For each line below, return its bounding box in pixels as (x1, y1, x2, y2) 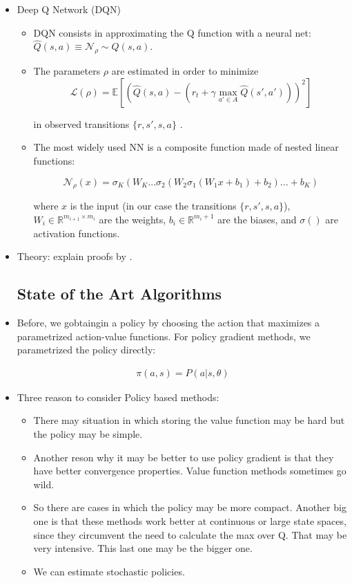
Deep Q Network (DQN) (17, 2, 121, 16)
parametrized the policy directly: (17, 342, 156, 357)
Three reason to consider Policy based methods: (17, 389, 219, 404)
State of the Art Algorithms (17, 283, 222, 304)
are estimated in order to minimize (111, 64, 259, 78)
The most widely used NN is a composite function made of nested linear (33, 140, 339, 154)
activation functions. (33, 225, 120, 240)
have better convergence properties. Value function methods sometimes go (33, 463, 346, 478)
